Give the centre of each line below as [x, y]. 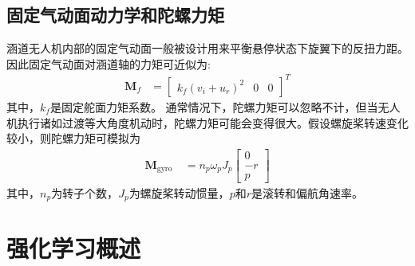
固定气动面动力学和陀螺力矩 [115, 15]
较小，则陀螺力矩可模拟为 [73, 138]
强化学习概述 [74, 248]
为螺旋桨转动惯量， [179, 192]
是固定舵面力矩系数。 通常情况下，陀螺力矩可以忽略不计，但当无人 [225, 106]
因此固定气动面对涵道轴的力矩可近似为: [109, 63]
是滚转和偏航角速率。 [307, 192]
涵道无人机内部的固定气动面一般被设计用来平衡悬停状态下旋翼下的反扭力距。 [207, 48]
